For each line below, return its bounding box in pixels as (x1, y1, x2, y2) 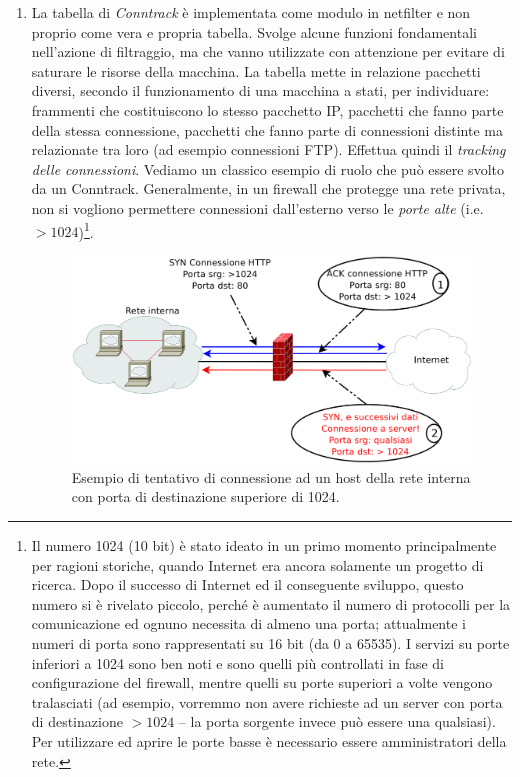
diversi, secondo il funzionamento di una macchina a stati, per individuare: (31, 80, 490, 101)
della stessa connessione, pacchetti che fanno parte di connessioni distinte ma (31, 119, 503, 140)
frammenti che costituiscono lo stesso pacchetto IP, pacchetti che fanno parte (31, 99, 504, 120)
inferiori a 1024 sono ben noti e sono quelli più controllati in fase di (31, 652, 445, 673)
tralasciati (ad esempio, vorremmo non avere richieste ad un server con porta (31, 691, 503, 712)
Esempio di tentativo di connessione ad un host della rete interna (71, 466, 471, 487)
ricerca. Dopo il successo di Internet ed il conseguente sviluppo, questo (31, 574, 464, 595)
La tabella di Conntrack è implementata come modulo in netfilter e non (31, 2, 471, 22)
